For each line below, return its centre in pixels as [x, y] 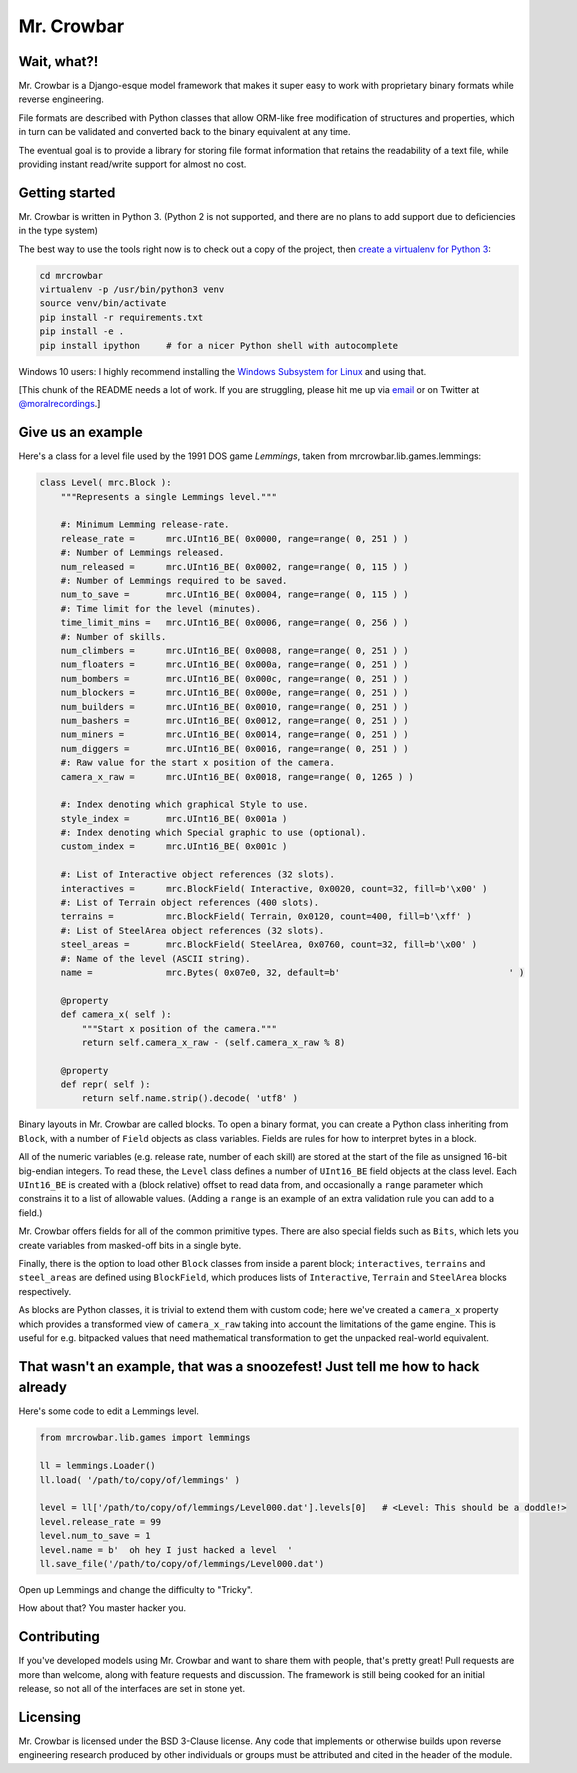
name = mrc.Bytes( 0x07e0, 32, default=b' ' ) [292, 972]
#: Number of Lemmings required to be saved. [174, 581]
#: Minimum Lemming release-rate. [145, 524]
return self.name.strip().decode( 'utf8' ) [190, 1098]
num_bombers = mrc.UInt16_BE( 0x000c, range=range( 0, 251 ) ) [234, 678]
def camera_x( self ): [116, 1014]
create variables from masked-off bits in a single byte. [130, 1245]
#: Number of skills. [113, 636]
